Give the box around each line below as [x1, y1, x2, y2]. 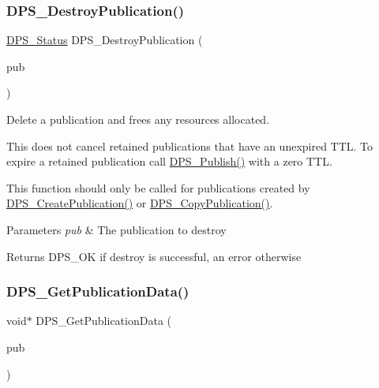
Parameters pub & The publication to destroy [6, 221, 227, 237]
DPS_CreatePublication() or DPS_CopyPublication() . [6, 195, 273, 211]
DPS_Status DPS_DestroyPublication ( [6, 32, 203, 48]
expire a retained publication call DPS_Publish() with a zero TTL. [6, 153, 332, 170]
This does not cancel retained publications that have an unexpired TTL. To [6, 137, 373, 154]
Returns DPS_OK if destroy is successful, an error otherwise [6, 248, 302, 264]
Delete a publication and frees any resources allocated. [6, 111, 270, 127]
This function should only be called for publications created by [6, 179, 310, 196]
